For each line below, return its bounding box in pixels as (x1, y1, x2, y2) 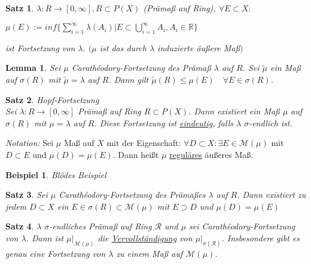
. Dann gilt (108, 73, 149, 86)
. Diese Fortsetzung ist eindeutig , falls (94, 116, 233, 129)
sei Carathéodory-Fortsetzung (189, 220, 295, 232)
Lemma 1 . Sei (5, 61, 61, 74)
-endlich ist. (249, 116, 292, 129)
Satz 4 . (5, 220, 34, 232)
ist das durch (99, 41, 147, 54)
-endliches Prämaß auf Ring (49, 220, 152, 232)
